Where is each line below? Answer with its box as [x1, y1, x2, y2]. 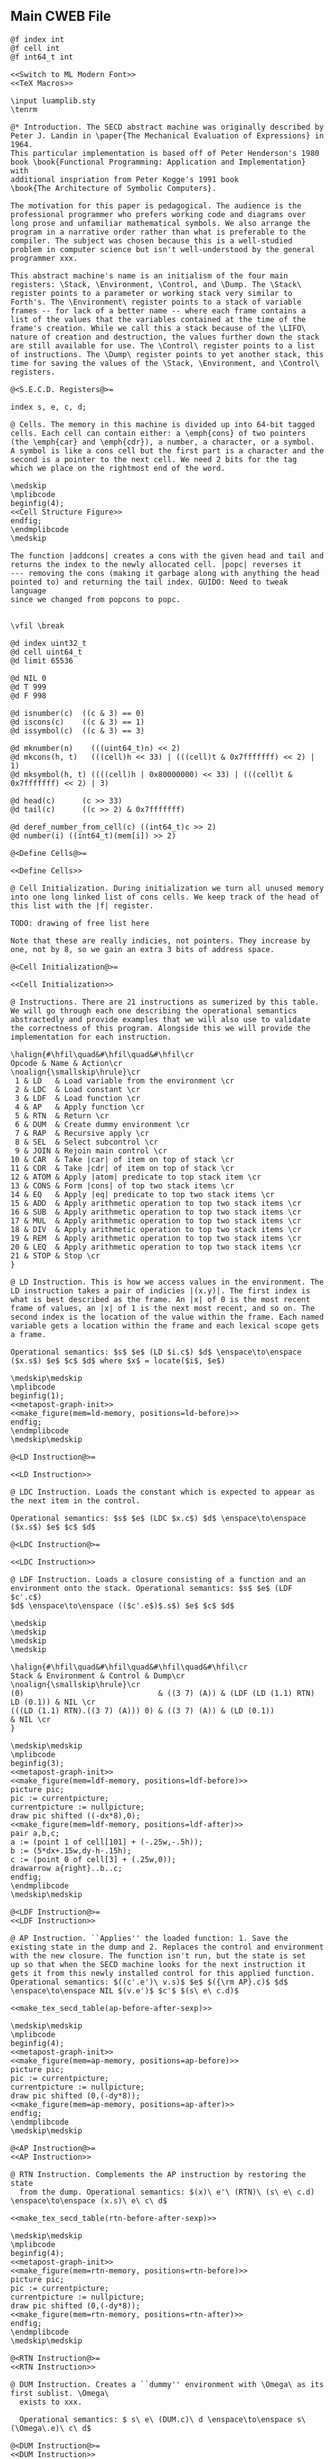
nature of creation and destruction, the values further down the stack [10, 332, 320, 342]
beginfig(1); [10, 1390, 65, 1401]
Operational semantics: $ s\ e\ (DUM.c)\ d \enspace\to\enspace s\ [19, 2414, 307, 2424]
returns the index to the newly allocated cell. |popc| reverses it [10, 559, 302, 569]
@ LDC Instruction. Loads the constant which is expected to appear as [10, 1487, 315, 1497]
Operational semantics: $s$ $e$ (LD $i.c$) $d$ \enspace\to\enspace [10, 1347, 302, 1357]
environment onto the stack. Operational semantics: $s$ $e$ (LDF [10, 1583, 293, 1593]
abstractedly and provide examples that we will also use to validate [10, 1014, 311, 1024]
